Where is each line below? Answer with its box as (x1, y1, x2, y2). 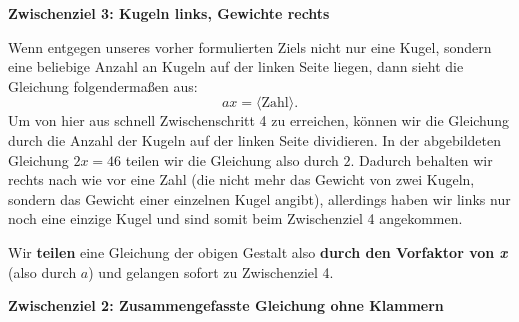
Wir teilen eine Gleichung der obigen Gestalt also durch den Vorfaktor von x (8, 241, 508, 262)
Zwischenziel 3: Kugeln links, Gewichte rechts (8, 3, 330, 23)
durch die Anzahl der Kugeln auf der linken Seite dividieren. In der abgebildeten (8, 129, 501, 150)
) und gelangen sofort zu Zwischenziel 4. (88, 261, 334, 282)
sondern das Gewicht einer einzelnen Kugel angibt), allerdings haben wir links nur (8, 188, 511, 209)
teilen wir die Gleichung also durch (125, 149, 339, 170)
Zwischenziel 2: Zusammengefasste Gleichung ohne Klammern (8, 295, 444, 316)
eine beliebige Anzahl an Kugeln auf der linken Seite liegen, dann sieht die (8, 56, 464, 77)
